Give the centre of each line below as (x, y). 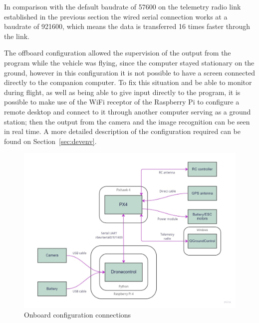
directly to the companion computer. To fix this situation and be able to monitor (128, 82)
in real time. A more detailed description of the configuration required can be (122, 131)
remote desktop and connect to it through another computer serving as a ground (128, 111)
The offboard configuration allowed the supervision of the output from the (118, 53)
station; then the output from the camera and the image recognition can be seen (127, 121)
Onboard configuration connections (78, 315)
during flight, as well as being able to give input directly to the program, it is (122, 92)
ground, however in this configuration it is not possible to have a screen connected (129, 72)
